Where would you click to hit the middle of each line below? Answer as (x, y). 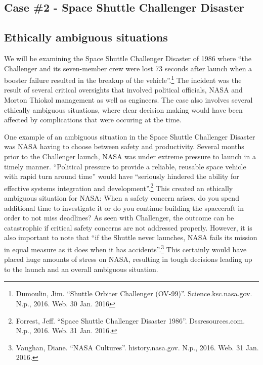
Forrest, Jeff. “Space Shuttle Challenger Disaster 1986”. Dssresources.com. (130, 320)
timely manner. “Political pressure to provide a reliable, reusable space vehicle (125, 166)
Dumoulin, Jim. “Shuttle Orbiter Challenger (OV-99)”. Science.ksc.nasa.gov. (134, 293)
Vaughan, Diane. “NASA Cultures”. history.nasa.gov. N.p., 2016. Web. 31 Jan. (137, 347)
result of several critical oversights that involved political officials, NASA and (123, 90)
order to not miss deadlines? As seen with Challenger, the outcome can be (119, 218)
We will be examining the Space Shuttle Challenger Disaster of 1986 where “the (128, 58)
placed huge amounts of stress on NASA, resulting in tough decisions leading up (128, 259)
